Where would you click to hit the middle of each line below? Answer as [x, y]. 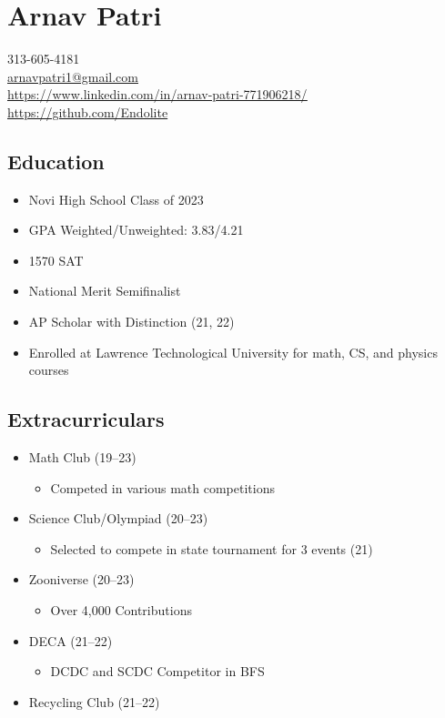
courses [49, 370]
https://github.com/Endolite [88, 111]
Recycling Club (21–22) [94, 701]
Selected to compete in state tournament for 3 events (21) [212, 548]
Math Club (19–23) [82, 457]
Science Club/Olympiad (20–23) [118, 518]
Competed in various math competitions [162, 487]
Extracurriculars [86, 419]
